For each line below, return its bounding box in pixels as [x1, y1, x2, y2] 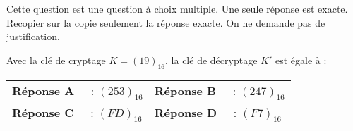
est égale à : [275, 52, 327, 67]
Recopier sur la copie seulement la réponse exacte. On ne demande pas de [6, 15, 325, 30]
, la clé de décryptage [165, 52, 258, 67]
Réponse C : [12, 104, 94, 120]
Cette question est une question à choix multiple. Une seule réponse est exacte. [6, 1, 348, 15]
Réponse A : [12, 82, 95, 99]
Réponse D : [154, 104, 237, 120]
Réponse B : [154, 82, 237, 99]
